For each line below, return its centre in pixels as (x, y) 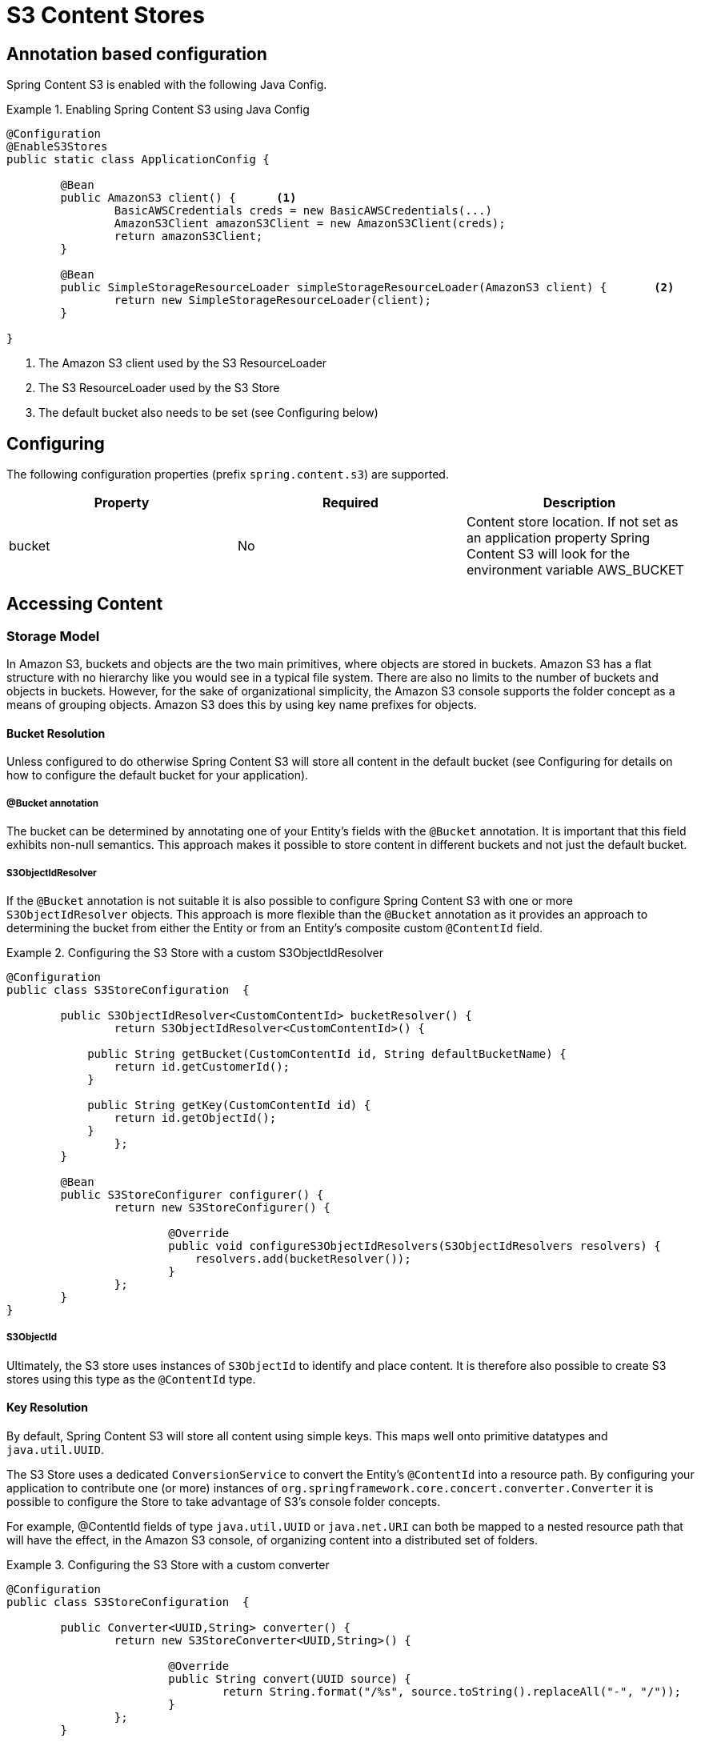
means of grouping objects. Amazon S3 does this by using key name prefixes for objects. (242, 705)
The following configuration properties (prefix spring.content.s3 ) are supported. (228, 475)
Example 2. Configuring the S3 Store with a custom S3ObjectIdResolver (195, 953)
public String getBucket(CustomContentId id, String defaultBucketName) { (327, 1054)
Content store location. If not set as (572, 522)
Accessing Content (85, 604)
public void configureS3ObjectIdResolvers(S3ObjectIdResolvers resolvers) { (415, 1246)
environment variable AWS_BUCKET (575, 570)
